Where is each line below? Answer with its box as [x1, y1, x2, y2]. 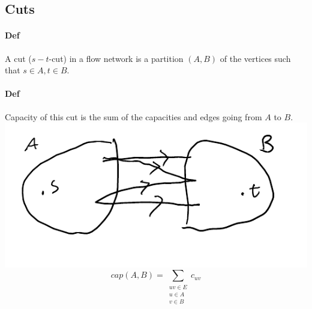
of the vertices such [220, 52, 291, 64]
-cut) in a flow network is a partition [49, 52, 184, 64]
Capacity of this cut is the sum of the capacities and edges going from [5, 110, 262, 123]
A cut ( [5, 52, 32, 64]
